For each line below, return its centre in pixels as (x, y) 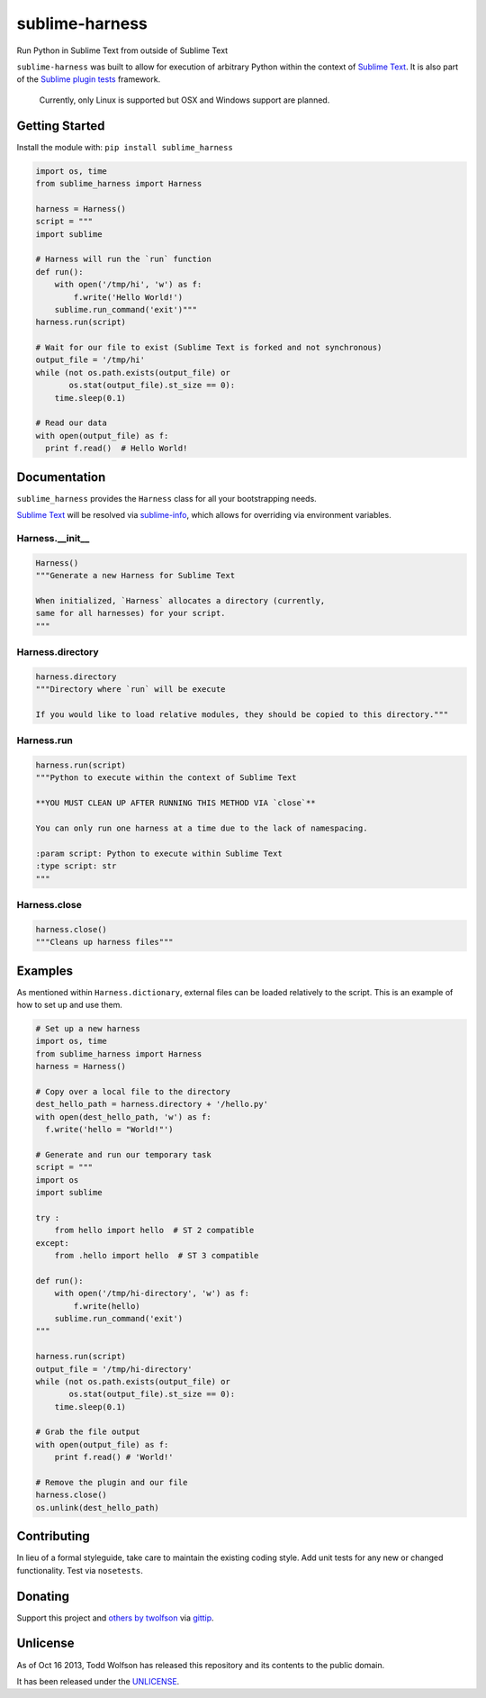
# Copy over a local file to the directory (133, 1091)
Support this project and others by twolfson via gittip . (116, 1618)
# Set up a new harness (88, 1028)
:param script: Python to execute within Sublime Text (159, 853)
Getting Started (61, 126)
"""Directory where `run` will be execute (130, 690)
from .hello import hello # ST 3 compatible (157, 1255)
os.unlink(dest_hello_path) (97, 1507)
